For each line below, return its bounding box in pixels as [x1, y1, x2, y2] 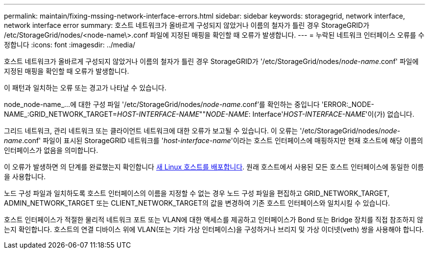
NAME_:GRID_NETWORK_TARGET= [4, 110, 118, 118]
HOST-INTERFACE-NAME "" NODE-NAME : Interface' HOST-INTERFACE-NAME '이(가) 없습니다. [117, 110, 414, 118]
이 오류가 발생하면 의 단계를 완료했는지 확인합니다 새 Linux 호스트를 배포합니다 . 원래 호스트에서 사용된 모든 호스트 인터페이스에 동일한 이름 [4, 163, 424, 171]
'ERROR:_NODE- [321, 100, 375, 108]
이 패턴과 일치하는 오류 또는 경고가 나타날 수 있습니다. [4, 84, 167, 92]
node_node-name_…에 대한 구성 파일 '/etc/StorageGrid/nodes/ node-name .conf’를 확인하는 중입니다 [4, 100, 320, 108]
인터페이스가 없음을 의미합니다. [4, 146, 98, 154]
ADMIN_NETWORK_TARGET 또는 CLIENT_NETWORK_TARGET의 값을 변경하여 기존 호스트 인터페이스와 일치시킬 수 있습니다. [4, 199, 390, 207]
